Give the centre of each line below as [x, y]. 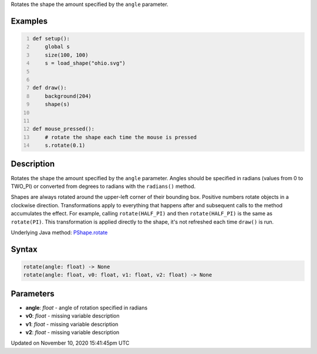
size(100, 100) [67, 55]
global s [58, 47]
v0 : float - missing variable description [72, 316]
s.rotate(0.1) [65, 146]
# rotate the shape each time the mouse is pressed [121, 137]
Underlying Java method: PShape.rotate [59, 232]
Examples [29, 21]
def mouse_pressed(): [64, 129]
